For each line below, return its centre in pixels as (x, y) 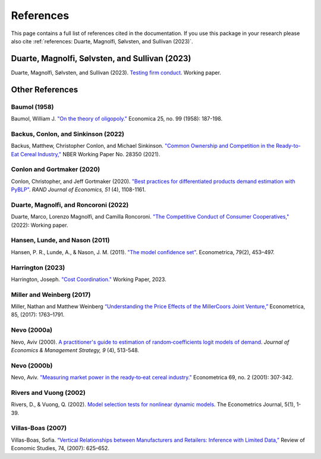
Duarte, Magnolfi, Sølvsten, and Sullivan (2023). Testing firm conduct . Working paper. (116, 72)
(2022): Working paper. (40, 225)
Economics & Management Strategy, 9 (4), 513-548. (75, 350)
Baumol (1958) (32, 107)
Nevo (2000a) (32, 330)
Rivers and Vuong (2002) (48, 392)
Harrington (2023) (38, 267)
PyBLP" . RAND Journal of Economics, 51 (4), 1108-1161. (78, 189)
